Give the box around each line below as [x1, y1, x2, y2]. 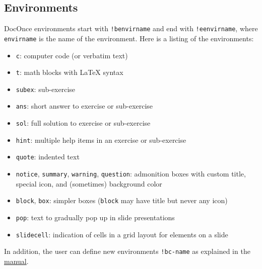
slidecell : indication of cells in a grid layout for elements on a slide [16, 229, 228, 239]
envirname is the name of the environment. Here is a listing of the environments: [4, 33, 254, 43]
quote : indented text [16, 151, 80, 162]
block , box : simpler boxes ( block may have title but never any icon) [16, 195, 228, 206]
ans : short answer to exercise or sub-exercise [16, 101, 153, 111]
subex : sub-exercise [16, 83, 76, 94]
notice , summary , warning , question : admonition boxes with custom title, [16, 168, 246, 179]
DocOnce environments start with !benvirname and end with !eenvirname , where [4, 23, 258, 34]
